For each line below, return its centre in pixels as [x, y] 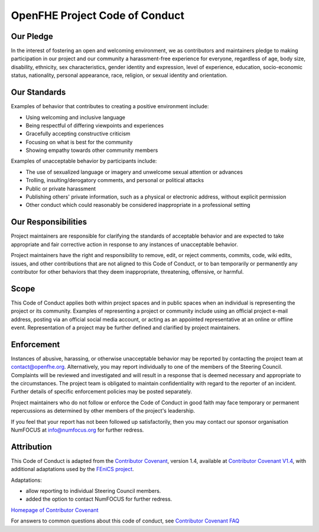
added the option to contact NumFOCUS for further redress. [99, 499]
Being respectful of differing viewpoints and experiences [95, 125]
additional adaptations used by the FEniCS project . [72, 469]
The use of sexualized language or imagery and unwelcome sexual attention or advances [134, 172]
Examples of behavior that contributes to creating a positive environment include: [110, 106]
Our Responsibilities [49, 222]
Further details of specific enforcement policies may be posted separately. [101, 392]
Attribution [32, 447]
